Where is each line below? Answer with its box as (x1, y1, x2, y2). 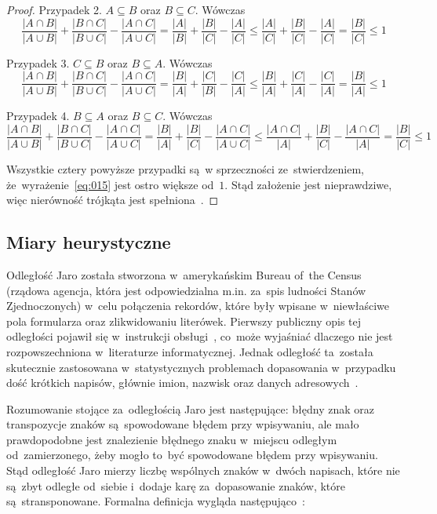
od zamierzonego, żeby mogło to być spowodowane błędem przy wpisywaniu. (6, 447, 378, 463)
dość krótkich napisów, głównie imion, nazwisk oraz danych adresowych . (6, 374, 359, 391)
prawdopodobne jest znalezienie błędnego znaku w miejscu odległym (6, 431, 337, 447)
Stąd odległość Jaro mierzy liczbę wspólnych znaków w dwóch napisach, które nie (6, 462, 400, 479)
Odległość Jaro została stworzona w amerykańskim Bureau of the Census (6, 266, 362, 283)
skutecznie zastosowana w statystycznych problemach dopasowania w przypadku (6, 359, 396, 375)
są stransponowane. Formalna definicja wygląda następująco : (6, 493, 305, 509)
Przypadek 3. (6, 54, 70, 71)
